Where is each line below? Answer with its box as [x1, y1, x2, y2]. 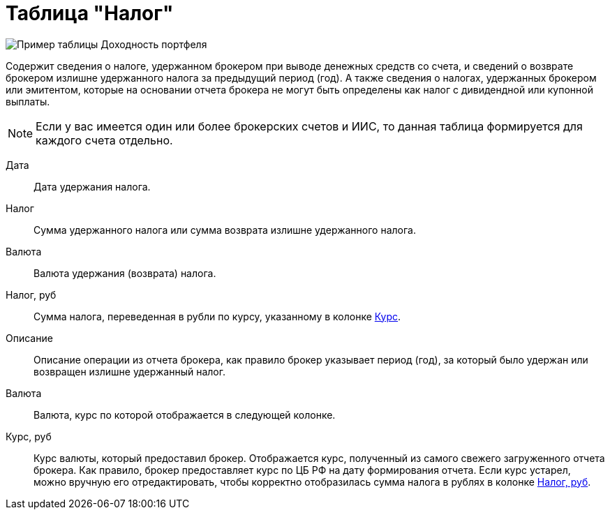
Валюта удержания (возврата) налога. [34, 267, 216, 279]
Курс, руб [6, 430, 52, 442]
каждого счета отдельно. [36, 133, 173, 147]
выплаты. [6, 95, 50, 107]
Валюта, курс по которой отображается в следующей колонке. [34, 408, 336, 421]
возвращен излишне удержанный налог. [34, 365, 225, 378]
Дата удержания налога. [34, 180, 151, 193]
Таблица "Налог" [6, 1, 174, 25]
